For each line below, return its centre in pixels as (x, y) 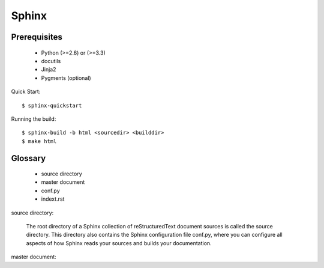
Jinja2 (49, 70)
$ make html (39, 141)
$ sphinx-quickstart (52, 105)
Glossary (28, 158)
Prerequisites (37, 37)
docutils (51, 61)
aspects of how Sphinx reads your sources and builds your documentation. (119, 243)
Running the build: (34, 119)
